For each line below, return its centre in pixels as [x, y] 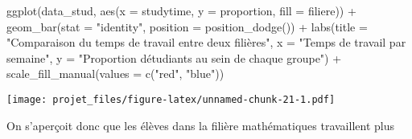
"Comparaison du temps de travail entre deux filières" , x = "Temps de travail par [206, 42]
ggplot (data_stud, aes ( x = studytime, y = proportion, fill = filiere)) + [181, 10]
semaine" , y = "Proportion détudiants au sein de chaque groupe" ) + [174, 57]
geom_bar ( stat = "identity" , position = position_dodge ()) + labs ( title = [187, 26]
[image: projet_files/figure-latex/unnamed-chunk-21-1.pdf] [171, 99]
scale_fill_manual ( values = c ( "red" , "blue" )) [115, 74]
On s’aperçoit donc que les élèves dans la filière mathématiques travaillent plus [200, 125]
